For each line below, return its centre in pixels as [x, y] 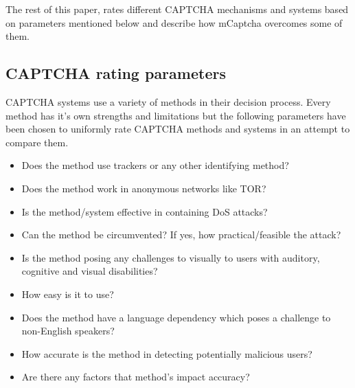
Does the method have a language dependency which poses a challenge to [176, 317]
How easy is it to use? [68, 294]
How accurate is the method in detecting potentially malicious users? [167, 353]
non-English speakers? [68, 331]
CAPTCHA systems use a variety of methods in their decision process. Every [168, 101]
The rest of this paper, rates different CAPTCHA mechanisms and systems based [177, 9]
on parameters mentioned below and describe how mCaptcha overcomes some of [174, 22]
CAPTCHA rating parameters [116, 73]
